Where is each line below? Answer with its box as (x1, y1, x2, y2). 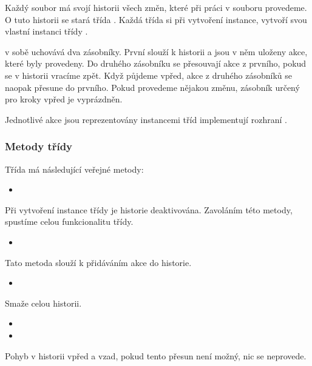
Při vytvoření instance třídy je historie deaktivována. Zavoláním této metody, (5, 203, 293, 216)
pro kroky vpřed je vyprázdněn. (5, 93, 123, 105)
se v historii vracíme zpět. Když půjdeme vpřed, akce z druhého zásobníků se (5, 68, 292, 81)
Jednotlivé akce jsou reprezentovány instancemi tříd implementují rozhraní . (5, 113, 287, 125)
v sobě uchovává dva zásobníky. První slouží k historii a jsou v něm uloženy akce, (5, 45, 308, 58)
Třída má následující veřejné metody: (5, 162, 144, 175)
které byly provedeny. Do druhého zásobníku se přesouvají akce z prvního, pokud (5, 57, 307, 70)
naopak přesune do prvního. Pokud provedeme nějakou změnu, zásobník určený (5, 81, 300, 93)
